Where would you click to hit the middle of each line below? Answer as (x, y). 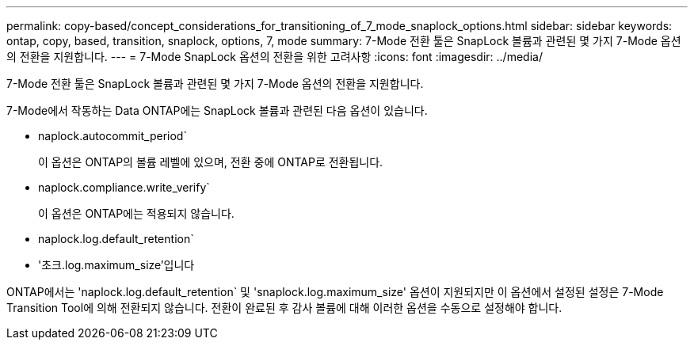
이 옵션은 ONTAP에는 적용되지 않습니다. (136, 213)
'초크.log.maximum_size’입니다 (116, 265)
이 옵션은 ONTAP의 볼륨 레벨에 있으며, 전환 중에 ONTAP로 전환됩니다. (211, 162)
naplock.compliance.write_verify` (124, 187)
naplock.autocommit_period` (112, 136)
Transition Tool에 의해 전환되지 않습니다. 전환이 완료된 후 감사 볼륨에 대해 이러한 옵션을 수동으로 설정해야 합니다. (284, 308)
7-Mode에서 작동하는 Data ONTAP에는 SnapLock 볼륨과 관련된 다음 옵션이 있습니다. (217, 110)
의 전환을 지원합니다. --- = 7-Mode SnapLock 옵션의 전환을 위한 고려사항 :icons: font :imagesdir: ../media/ (275, 57)
